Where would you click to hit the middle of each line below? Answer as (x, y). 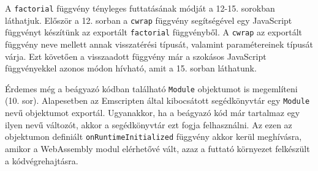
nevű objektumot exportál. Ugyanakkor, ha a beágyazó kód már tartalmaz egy (153, 113)
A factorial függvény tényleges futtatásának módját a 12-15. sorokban (140, 8)
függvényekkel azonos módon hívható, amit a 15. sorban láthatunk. (131, 68)
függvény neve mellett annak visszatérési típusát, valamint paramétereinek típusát (159, 44)
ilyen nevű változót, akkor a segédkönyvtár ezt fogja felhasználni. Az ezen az (149, 124)
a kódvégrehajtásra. (42, 160)
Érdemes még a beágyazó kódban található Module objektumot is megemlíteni (151, 88)
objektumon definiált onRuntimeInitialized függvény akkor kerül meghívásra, (153, 136)
